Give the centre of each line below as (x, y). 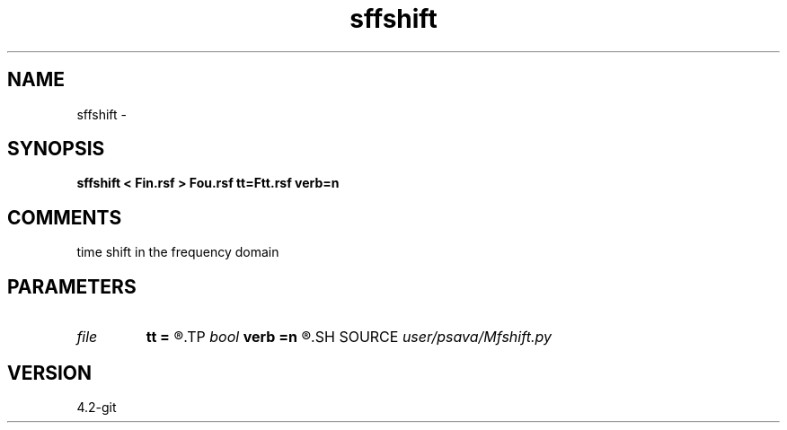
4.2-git (97, 407)
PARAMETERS (72, 286)
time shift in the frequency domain (178, 252)
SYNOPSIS (56, 149)
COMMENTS (65, 217)
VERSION (50, 373)
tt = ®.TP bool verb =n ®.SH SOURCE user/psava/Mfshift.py (349, 337)
